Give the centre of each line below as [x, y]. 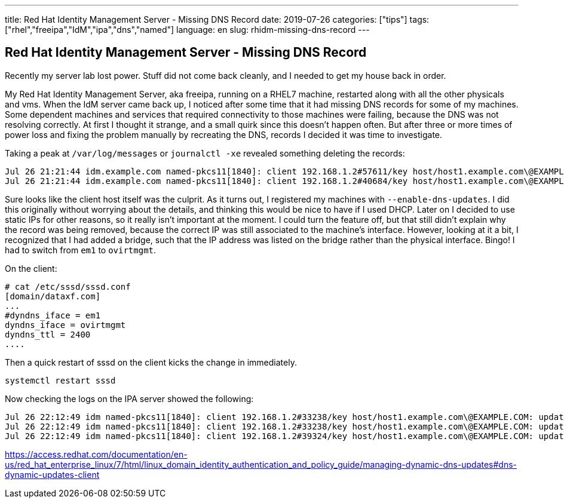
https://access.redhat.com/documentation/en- [96, 454]
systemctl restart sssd [60, 380]
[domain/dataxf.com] [53, 296]
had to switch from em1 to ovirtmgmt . [81, 250]
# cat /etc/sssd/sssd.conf [68, 286]
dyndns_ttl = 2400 [48, 334]
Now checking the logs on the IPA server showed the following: [129, 398]
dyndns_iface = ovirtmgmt [65, 325]
